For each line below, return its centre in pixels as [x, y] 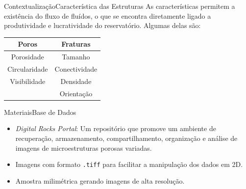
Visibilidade [28, 81]
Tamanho [76, 57]
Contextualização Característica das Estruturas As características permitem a [120, 6]
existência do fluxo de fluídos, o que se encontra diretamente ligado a [108, 15]
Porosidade [27, 57]
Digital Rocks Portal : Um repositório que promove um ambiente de [116, 128]
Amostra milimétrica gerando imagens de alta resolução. [100, 180]
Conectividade [76, 68]
